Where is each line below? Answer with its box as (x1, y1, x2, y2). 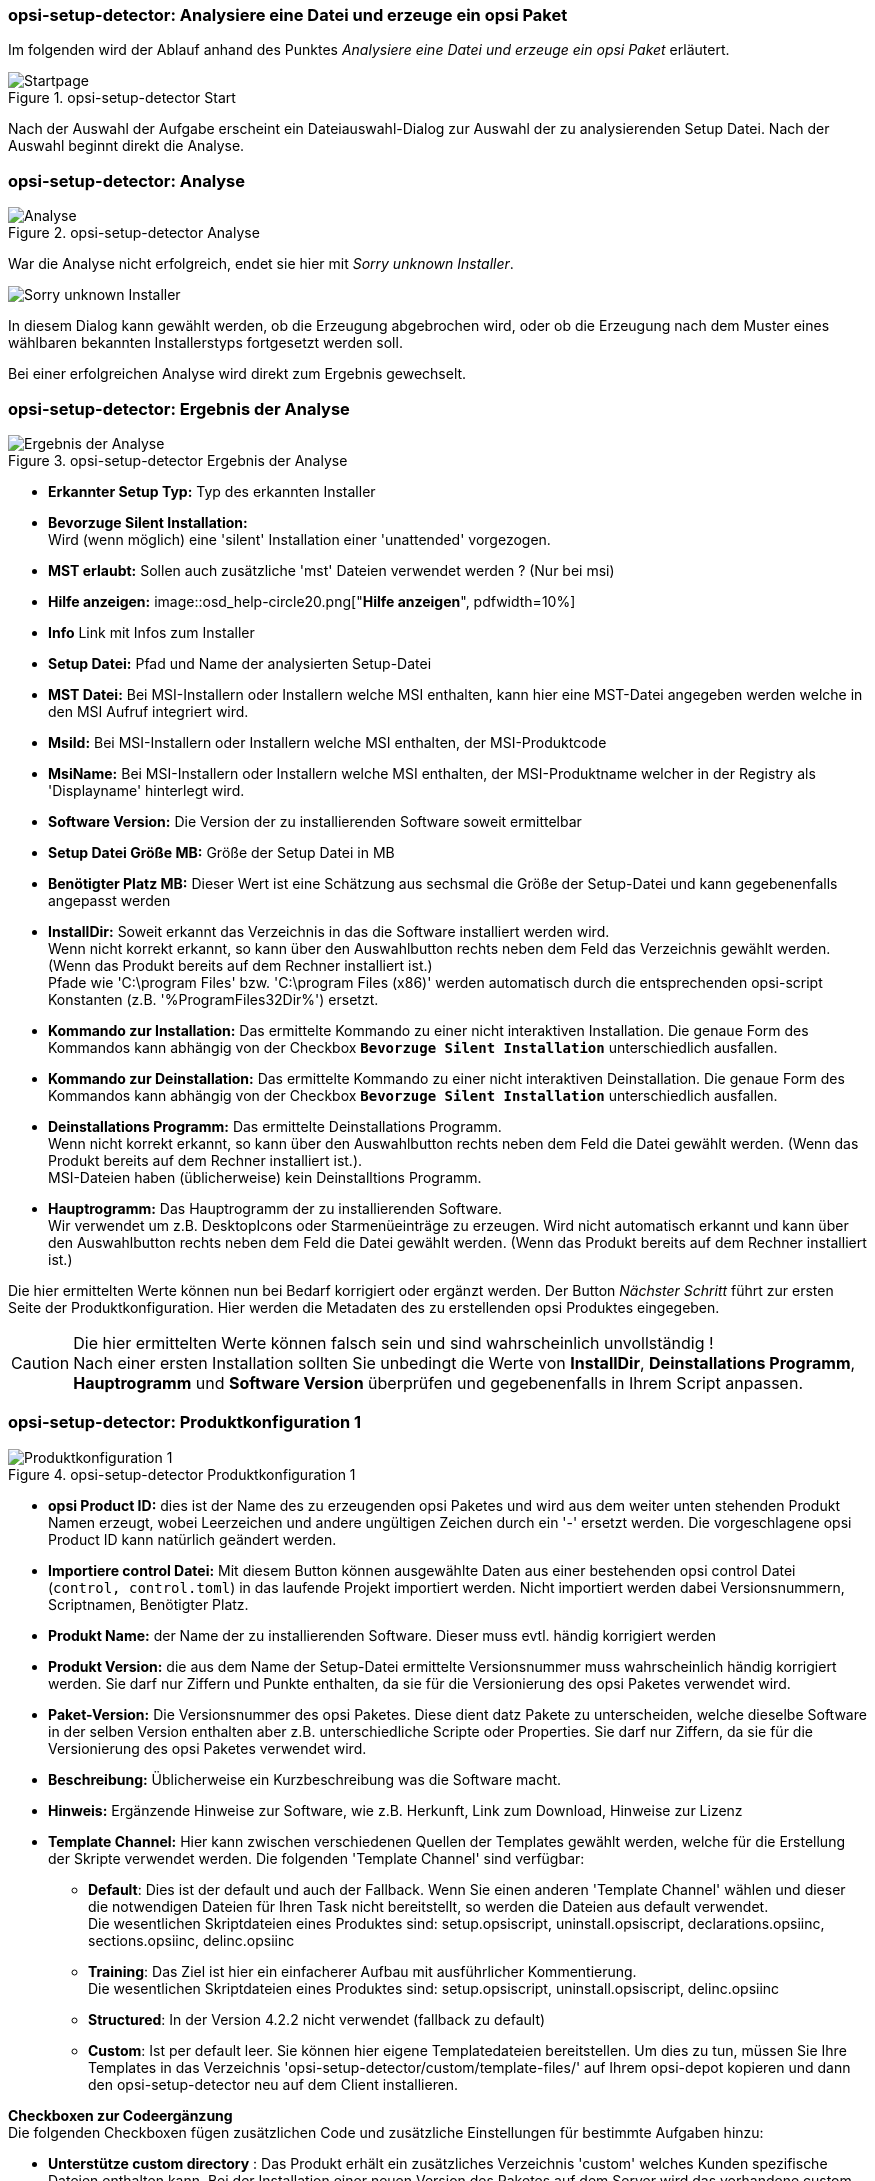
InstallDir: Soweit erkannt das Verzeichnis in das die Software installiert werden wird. (48, 922, 610, 940)
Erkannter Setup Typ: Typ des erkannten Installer (48, 482, 376, 500)
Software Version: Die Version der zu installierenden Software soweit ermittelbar (48, 812, 582, 830)
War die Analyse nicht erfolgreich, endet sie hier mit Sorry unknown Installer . (8, 255, 514, 273)
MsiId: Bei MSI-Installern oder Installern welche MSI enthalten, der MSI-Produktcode (48, 733, 607, 751)
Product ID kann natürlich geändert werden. (48, 1530, 337, 1548)
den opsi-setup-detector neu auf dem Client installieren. (88, 2075, 459, 2093)
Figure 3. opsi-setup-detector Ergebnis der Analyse (8, 451, 348, 469)
